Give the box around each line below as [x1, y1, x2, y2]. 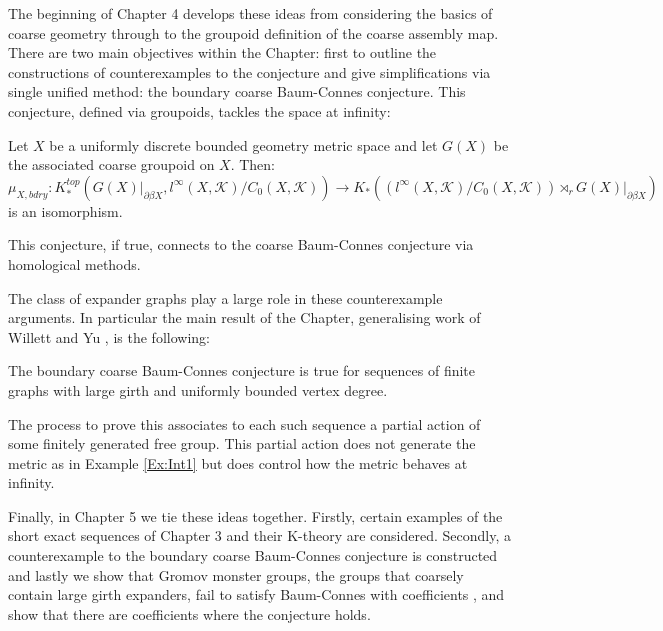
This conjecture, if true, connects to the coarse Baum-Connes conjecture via [8, 234, 474, 255]
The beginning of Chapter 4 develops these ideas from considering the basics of [8, 3, 493, 23]
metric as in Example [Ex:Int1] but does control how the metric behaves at [8, 452, 468, 473]
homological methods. [8, 253, 141, 274]
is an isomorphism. [8, 200, 123, 221]
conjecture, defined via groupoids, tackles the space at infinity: [8, 100, 391, 121]
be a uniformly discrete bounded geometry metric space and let [49, 134, 438, 155]
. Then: [230, 154, 276, 175]
